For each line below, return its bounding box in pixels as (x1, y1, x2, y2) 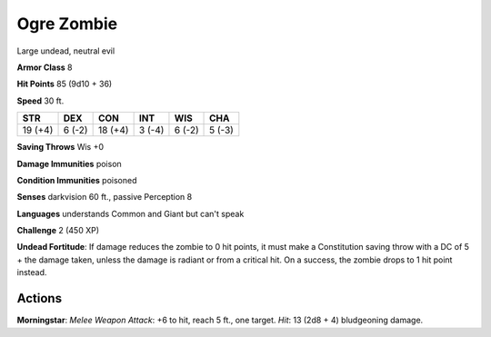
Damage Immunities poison (16, 158, 122, 169)
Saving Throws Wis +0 (16, 142, 105, 153)
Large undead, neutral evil (16, 45, 115, 56)
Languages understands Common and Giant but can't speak (16, 208, 245, 219)
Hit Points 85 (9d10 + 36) (16, 78, 113, 90)
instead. (16, 267, 47, 278)
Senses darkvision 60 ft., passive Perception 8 (16, 192, 193, 203)
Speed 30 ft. (16, 95, 65, 106)
